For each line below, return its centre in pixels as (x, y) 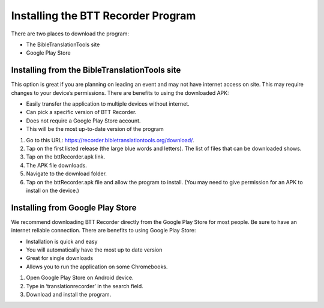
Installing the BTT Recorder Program (103, 16)
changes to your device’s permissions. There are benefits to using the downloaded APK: (120, 92)
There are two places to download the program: (70, 34)
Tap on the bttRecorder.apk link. (66, 157)
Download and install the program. (69, 294)
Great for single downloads (59, 258)
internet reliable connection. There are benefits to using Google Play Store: (103, 231)
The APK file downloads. (56, 165)
